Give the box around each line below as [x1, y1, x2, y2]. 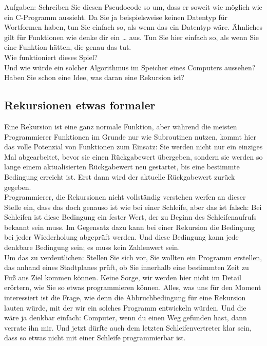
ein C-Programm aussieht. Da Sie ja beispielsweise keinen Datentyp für [4, 11, 228, 22]
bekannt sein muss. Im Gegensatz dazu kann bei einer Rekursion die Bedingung [4, 221, 255, 232]
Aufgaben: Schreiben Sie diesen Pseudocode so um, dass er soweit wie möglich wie [4, 2, 262, 12]
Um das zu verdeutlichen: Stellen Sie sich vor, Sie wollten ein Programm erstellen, [4, 252, 262, 262]
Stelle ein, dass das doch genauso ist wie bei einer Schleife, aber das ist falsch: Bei [4, 201, 262, 212]
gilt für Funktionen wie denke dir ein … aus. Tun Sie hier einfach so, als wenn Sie [4, 31, 259, 42]
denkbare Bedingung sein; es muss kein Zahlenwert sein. [4, 242, 180, 253]
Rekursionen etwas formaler [4, 97, 156, 113]
